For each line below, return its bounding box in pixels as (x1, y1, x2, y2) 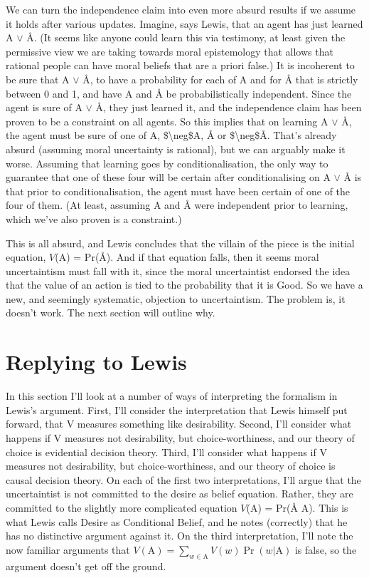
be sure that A (6, 71, 70, 86)
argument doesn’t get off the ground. (6, 558, 166, 573)
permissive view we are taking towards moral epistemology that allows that (6, 43, 333, 58)
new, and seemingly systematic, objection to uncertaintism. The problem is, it (6, 291, 346, 306)
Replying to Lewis (6, 347, 187, 376)
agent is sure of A (6, 100, 82, 115)
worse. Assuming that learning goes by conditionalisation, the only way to (6, 155, 328, 170)
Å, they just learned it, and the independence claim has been (95, 100, 362, 115)
